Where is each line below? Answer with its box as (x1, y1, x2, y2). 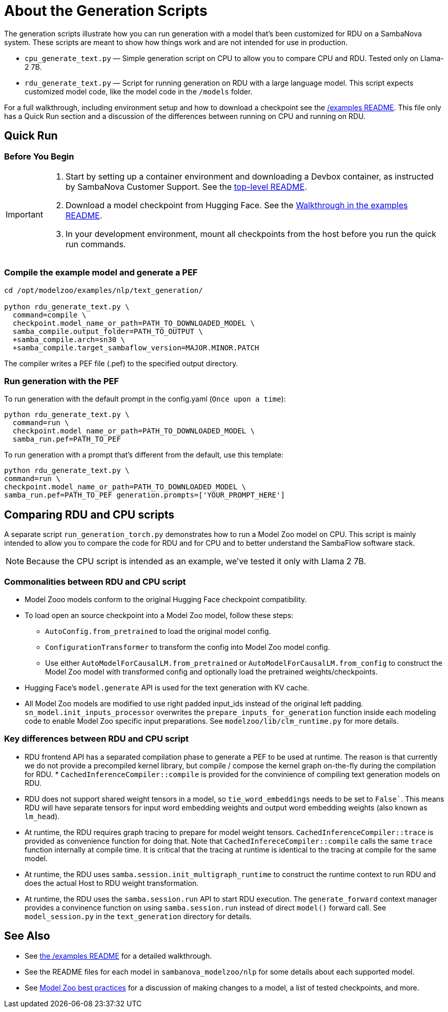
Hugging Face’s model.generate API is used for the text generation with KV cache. (25, 683, 309, 692)
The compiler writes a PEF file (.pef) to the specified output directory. (4, 359, 238, 368)
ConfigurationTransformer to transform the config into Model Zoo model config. (45, 643, 330, 652)
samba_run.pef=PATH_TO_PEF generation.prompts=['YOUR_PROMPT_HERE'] (4, 491, 285, 500)
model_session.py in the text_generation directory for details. (25, 911, 252, 921)
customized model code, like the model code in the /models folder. (25, 87, 253, 96)
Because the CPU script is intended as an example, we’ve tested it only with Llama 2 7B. (26, 556, 366, 567)
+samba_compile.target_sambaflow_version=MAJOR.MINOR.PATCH (12, 343, 259, 352)
